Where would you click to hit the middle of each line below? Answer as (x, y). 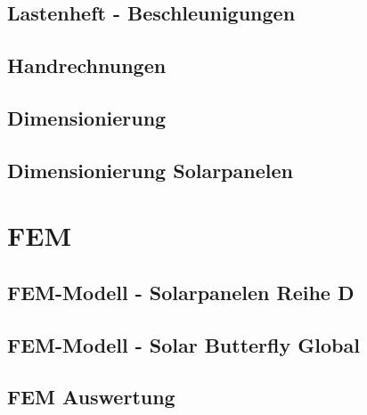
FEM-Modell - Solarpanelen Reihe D (181, 292)
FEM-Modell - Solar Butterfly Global (183, 344)
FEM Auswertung (91, 397)
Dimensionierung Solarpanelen (150, 170)
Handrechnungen (87, 65)
